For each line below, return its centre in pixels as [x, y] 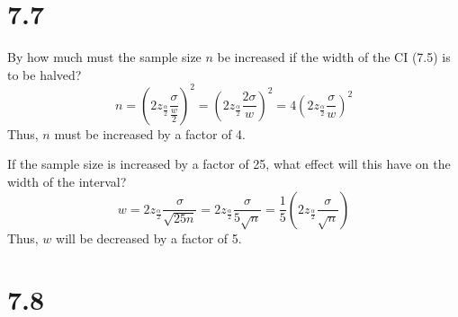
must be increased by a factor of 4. [150, 133]
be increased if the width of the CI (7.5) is [334, 57]
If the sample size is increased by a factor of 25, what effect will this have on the [229, 164]
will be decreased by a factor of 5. [149, 238]
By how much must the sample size [104, 57]
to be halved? [45, 74]
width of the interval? [67, 181]
